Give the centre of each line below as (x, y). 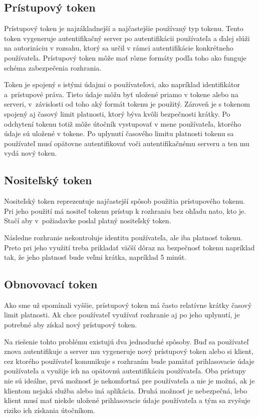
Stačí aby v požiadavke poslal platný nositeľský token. (88, 221)
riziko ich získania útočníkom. (50, 410)
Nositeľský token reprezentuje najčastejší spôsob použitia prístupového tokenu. (124, 201)
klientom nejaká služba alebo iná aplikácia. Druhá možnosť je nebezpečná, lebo (126, 390)
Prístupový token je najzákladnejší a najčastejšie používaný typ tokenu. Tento (124, 28)
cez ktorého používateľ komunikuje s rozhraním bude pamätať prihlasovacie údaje (129, 361)
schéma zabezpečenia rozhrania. (53, 67)
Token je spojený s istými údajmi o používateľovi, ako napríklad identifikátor (122, 84)
